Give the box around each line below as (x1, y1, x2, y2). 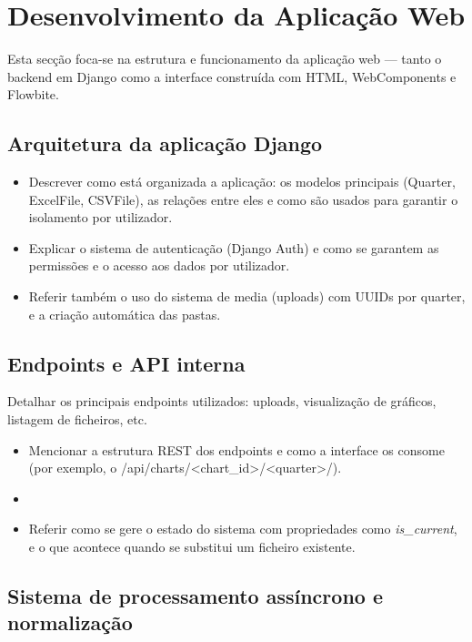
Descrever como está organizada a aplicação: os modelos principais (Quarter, (28, 172, 456, 191)
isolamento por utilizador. (28, 208, 173, 227)
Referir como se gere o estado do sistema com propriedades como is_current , (28, 519, 457, 538)
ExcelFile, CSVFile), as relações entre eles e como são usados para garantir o (28, 189, 458, 209)
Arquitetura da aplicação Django (7, 129, 323, 158)
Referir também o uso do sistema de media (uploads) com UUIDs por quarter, (28, 287, 466, 306)
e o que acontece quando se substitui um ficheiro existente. (28, 537, 356, 556)
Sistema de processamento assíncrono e (7, 582, 383, 610)
